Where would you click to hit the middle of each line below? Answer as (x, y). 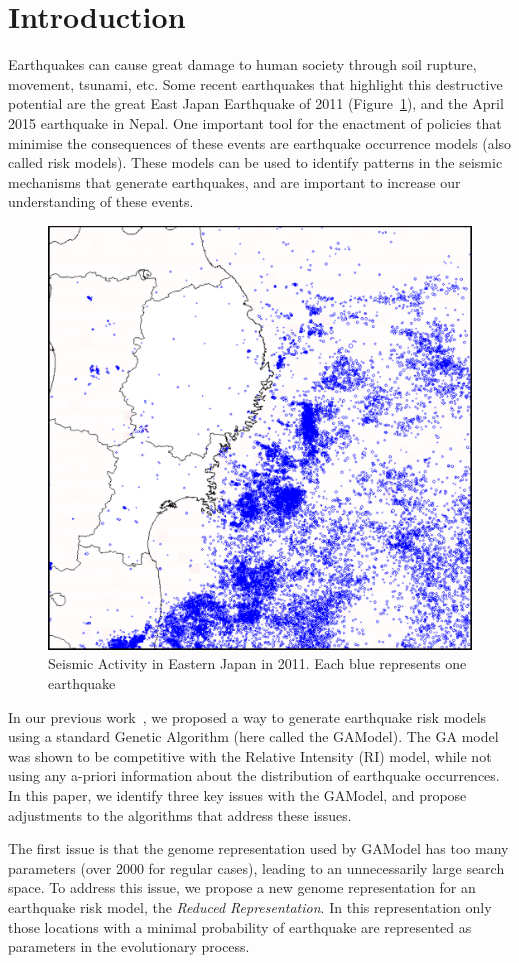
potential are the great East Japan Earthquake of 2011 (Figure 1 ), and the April (256, 103)
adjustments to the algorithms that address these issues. (180, 814)
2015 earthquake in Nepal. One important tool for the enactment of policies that (255, 122)
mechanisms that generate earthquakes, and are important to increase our (234, 181)
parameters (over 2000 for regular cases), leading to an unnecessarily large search (256, 867)
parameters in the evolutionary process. (129, 946)
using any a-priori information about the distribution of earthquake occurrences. (254, 775)
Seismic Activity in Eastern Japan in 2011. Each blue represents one (257, 663)
